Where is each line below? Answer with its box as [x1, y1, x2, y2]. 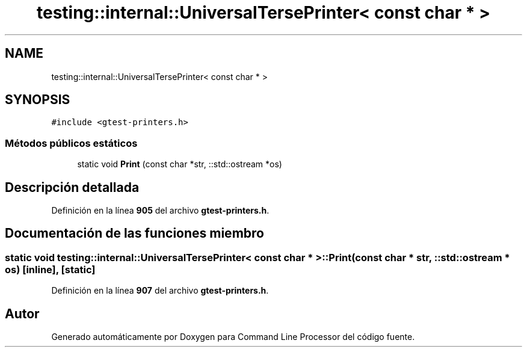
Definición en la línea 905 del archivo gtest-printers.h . [51, 205, 270, 216]
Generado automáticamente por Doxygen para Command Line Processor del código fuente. [51, 332, 415, 342]
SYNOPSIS [5, 92, 70, 108]
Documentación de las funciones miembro [5, 226, 264, 241]
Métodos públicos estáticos [5, 137, 138, 149]
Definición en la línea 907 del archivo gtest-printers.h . [51, 285, 269, 296]
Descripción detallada [5, 179, 140, 195]
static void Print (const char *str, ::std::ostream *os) [77, 159, 282, 170]
